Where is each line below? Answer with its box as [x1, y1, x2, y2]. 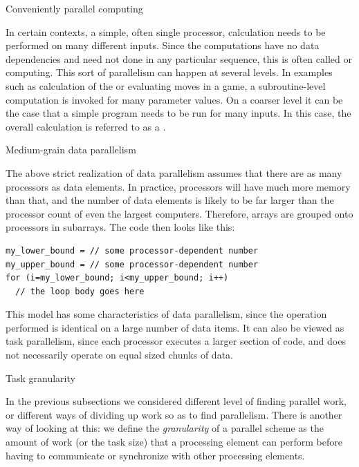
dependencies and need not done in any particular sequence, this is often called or [6, 51, 352, 66]
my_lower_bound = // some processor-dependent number [6, 245, 259, 256]
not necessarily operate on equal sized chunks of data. [6, 347, 233, 362]
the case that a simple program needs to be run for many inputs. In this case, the [6, 106, 351, 120]
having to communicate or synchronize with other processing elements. [6, 448, 305, 462]
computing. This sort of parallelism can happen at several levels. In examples [6, 65, 333, 79]
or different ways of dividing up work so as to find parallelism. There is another [6, 407, 342, 421]
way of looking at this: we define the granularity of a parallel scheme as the [6, 421, 324, 435]
